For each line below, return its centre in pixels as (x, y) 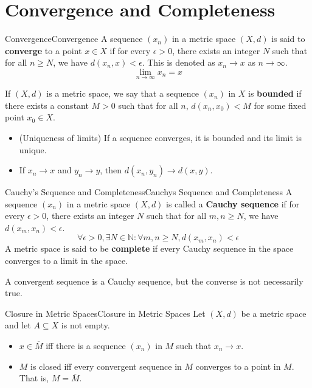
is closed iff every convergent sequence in (106, 366)
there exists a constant (47, 105)
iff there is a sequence (86, 346)
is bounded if (275, 93)
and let (18, 325)
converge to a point (43, 50)
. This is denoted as (179, 62)
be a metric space (274, 313)
